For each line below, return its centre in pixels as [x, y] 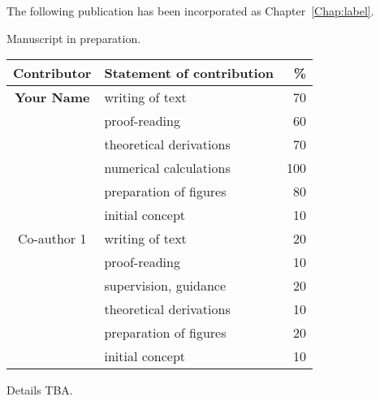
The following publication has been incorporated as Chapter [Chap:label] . [190, 11]
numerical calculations [167, 168]
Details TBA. [40, 390]
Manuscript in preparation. [74, 38]
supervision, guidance [165, 286]
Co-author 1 [52, 239]
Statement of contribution [189, 73]
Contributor [52, 73]
